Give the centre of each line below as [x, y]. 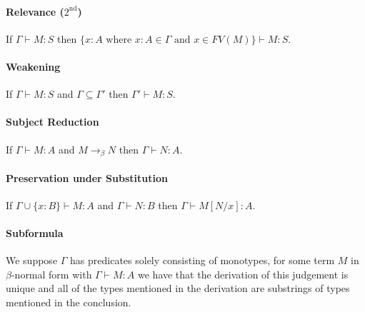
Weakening [33, 66]
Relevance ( [35, 11]
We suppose [32, 260]
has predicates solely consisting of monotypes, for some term [202, 260]
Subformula [35, 233]
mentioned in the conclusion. [69, 302]
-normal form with [51, 274]
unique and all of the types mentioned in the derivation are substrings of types [178, 288]
